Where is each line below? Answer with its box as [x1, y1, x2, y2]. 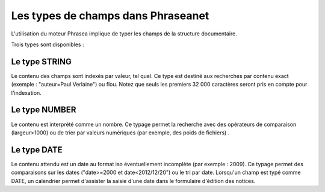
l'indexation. [11, 89, 42, 96]
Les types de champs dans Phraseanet [11, 9, 209, 22]
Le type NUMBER [11, 105, 76, 115]
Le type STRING [11, 56, 72, 67]
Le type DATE [11, 145, 63, 155]
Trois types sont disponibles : [11, 41, 84, 48]
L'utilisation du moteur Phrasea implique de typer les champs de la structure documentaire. [11, 30, 237, 37]
